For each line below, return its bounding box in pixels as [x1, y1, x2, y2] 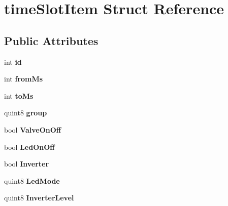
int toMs [4, 90, 34, 101]
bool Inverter [4, 158, 49, 169]
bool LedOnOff [4, 141, 55, 152]
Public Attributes [4, 32, 99, 48]
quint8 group [4, 107, 47, 118]
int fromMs [4, 73, 43, 84]
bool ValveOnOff [4, 124, 61, 135]
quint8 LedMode [4, 175, 60, 186]
